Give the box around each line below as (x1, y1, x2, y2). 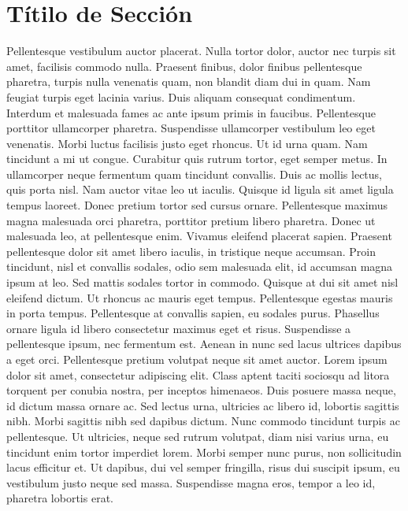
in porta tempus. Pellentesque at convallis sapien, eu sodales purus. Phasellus (6, 305, 380, 321)
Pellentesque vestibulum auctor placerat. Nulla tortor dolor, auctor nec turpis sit (6, 43, 396, 59)
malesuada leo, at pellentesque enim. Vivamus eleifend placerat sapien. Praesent (6, 228, 392, 244)
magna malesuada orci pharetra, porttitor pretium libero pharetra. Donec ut (6, 212, 376, 228)
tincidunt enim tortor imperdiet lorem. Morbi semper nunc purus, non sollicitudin (6, 443, 402, 460)
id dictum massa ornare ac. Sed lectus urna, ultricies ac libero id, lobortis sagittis (6, 397, 399, 413)
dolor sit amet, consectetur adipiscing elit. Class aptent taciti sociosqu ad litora (6, 366, 390, 383)
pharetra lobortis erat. (6, 490, 113, 506)
